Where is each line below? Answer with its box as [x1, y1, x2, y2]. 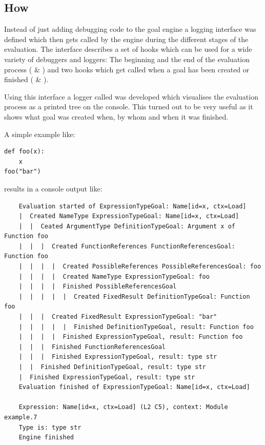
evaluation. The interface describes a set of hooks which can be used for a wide [4, 44, 252, 54]
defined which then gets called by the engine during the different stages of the [4, 33, 249, 44]
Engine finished [18, 434, 74, 441]
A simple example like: [4, 128, 75, 139]
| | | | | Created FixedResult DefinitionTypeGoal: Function [18, 293, 250, 300]
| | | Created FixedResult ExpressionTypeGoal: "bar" [18, 313, 217, 321]
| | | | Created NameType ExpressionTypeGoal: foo [18, 273, 210, 280]
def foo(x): [4, 148, 45, 156]
